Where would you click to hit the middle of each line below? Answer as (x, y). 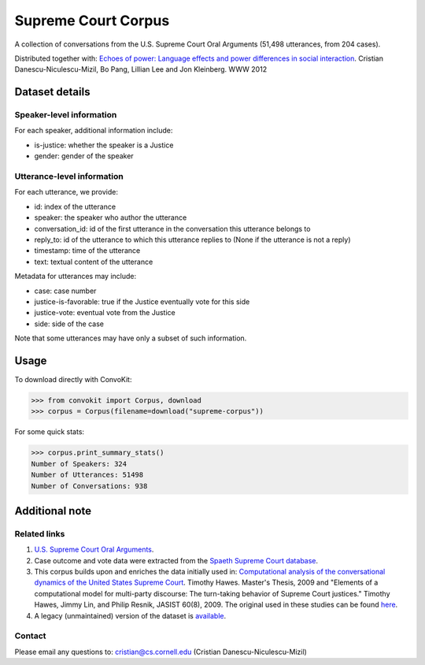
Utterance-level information (69, 176)
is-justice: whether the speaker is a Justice (104, 145)
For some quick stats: (50, 432)
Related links (40, 533)
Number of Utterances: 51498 (87, 475)
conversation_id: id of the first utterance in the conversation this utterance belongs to (172, 228)
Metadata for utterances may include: (76, 277)
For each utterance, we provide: (66, 192)
